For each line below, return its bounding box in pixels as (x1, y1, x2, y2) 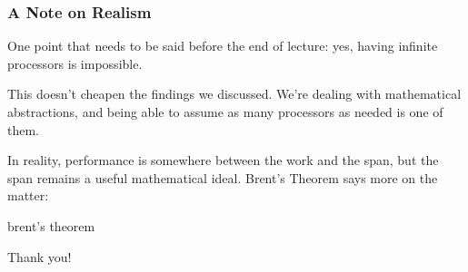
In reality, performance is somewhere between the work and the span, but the (7, 151, 439, 170)
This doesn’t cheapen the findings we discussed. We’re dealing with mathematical (7, 84, 462, 103)
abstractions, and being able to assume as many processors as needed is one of (7, 102, 443, 121)
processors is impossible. (7, 53, 143, 73)
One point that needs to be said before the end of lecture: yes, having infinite (7, 36, 438, 55)
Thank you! (7, 247, 72, 266)
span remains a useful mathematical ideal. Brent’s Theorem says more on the (7, 168, 438, 187)
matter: (7, 186, 49, 205)
